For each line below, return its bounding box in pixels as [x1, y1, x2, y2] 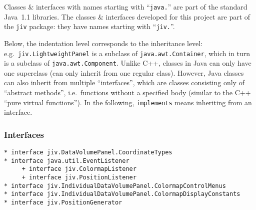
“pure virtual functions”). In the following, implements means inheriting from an [4, 97, 252, 107]
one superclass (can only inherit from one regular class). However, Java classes [4, 67, 244, 78]
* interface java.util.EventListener [4, 157, 129, 164]
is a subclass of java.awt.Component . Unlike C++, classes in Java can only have [4, 58, 251, 68]
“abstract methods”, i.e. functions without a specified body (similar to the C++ [4, 87, 251, 97]
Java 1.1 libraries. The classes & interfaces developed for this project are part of [4, 11, 250, 22]
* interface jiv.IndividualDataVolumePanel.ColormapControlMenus [4, 182, 226, 189]
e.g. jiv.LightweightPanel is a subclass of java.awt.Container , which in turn [4, 48, 250, 58]
